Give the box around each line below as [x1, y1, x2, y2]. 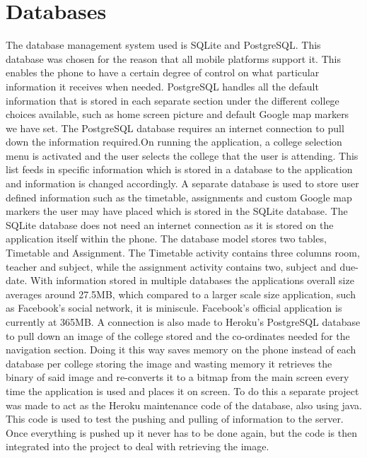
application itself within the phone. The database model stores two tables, [6, 231, 327, 246]
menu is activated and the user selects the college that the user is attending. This [6, 148, 359, 163]
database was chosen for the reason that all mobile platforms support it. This [6, 51, 341, 66]
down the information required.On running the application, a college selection [6, 134, 342, 149]
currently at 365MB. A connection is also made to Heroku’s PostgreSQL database [6, 315, 361, 329]
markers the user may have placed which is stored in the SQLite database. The [6, 204, 348, 218]
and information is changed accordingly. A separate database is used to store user [6, 176, 359, 191]
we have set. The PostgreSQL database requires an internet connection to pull [6, 120, 344, 135]
